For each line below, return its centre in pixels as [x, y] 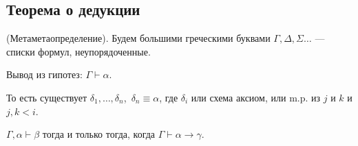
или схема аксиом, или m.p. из [256, 97]
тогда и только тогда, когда [99, 134]
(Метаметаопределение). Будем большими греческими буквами [138, 38]
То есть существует [47, 97]
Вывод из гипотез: [44, 74]
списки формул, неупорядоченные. [78, 51]
